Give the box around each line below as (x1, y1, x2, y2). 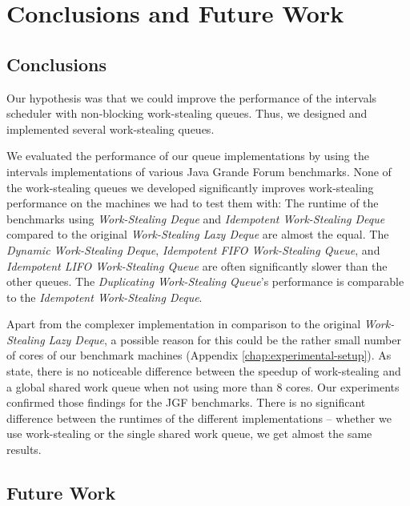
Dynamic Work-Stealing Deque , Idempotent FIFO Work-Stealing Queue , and (6, 241, 380, 258)
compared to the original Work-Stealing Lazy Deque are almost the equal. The (6, 226, 389, 243)
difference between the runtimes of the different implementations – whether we (6, 409, 392, 426)
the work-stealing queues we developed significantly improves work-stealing (6, 179, 374, 195)
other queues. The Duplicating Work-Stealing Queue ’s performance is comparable (6, 273, 404, 290)
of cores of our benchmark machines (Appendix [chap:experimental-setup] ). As (6, 347, 392, 363)
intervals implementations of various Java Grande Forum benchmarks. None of (6, 163, 392, 179)
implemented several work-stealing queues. (6, 120, 215, 137)
